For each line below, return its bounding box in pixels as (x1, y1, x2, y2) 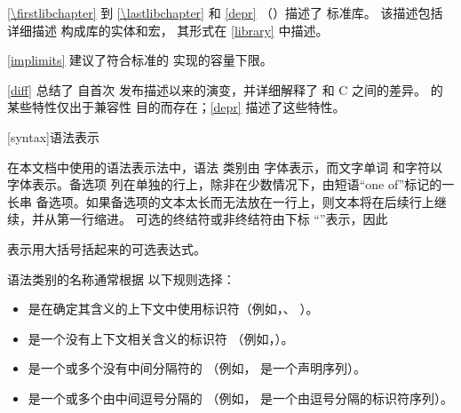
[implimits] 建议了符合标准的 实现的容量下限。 (7, 51, 273, 69)
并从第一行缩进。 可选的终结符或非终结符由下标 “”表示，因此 (31, 210, 388, 228)
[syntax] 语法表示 (7, 127, 99, 146)
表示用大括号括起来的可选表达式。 (7, 239, 206, 258)
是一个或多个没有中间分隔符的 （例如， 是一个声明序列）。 (28, 359, 367, 377)
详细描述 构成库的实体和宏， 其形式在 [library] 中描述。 (7, 20, 329, 39)
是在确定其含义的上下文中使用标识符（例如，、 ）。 (28, 299, 319, 318)
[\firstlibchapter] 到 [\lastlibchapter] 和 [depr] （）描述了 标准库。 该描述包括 (7, 4, 443, 21)
